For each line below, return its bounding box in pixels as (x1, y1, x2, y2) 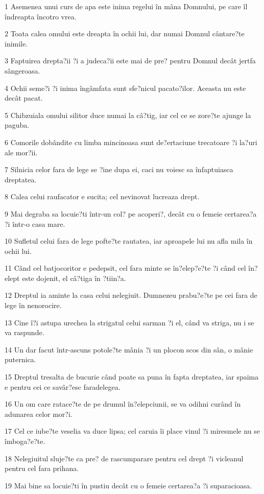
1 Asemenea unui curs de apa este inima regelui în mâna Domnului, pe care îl (5, 1, 248, 11)
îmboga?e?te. (5, 436, 45, 446)
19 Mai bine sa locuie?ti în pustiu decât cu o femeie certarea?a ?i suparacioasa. (5, 480, 252, 490)
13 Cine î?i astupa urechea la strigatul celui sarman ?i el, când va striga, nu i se (5, 317, 254, 327)
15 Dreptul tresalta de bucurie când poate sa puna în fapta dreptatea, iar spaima (5, 371, 259, 382)
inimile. (5, 38, 28, 49)
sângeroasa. (5, 65, 40, 76)
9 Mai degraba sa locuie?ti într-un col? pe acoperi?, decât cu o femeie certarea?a (5, 208, 257, 219)
